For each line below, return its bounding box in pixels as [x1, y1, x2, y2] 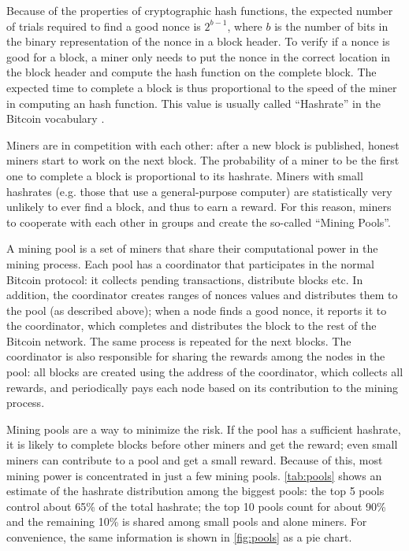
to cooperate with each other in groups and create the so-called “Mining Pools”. [6, 213, 391, 230]
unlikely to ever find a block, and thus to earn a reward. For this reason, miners [6, 198, 392, 215]
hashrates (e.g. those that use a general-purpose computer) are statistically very [6, 183, 392, 199]
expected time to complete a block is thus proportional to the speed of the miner [6, 79, 397, 95]
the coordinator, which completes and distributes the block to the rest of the [6, 317, 377, 334]
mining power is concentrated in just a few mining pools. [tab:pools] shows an [6, 467, 382, 483]
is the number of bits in [274, 17, 389, 34]
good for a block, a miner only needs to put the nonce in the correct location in [6, 48, 391, 65]
